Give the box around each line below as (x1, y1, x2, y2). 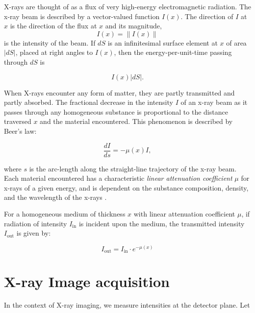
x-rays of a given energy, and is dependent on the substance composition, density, (4, 182, 249, 193)
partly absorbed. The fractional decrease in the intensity (4, 97, 173, 107)
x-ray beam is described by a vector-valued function (4, 11, 160, 21)
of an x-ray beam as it (180, 97, 248, 107)
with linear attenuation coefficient (133, 208, 235, 218)
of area (226, 37, 247, 48)
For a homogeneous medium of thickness (4, 208, 126, 218)
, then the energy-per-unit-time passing (114, 47, 232, 57)
